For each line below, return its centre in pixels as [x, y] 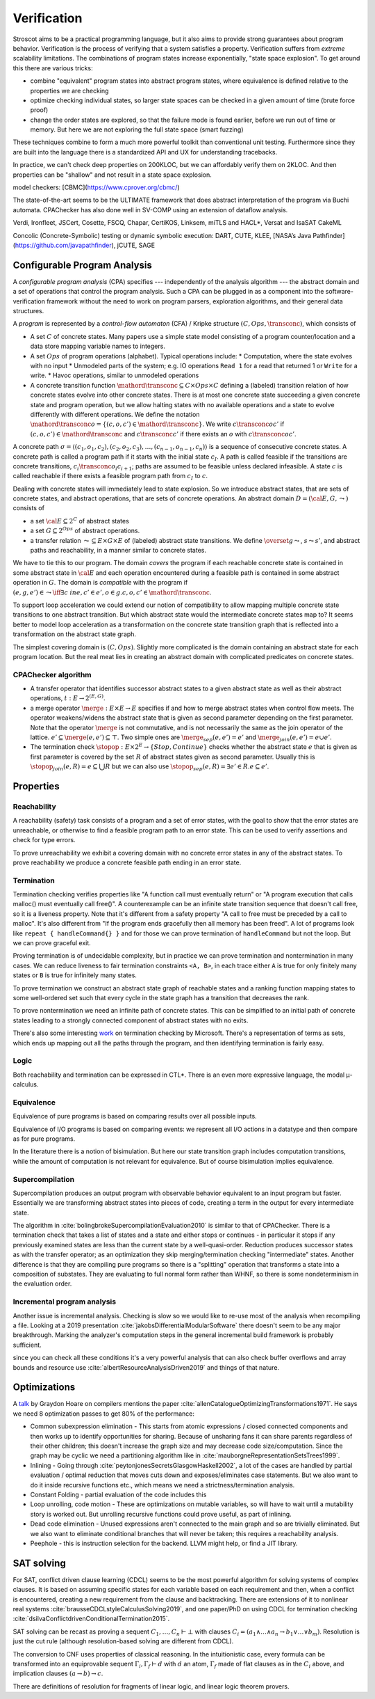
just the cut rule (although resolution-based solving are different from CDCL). [123, 1641]
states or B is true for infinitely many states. [75, 975]
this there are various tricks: [53, 68]
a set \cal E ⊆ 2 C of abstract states [80, 520]
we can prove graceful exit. [52, 943]
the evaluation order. [42, 1283]
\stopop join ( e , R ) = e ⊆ [64, 767]
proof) [39, 110]
